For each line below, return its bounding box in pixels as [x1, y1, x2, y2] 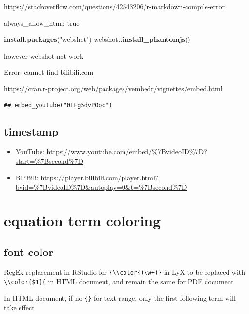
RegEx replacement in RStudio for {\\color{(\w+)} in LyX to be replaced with [4, 267, 246, 277]
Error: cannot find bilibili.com [4, 67, 94, 77]
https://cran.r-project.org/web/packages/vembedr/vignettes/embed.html [4, 83, 223, 93]
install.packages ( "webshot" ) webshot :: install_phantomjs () [4, 34, 190, 44]
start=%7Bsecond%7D [15, 156, 83, 166]
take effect [4, 302, 35, 313]
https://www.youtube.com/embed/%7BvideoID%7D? [46, 146, 207, 157]
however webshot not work [4, 50, 83, 60]
